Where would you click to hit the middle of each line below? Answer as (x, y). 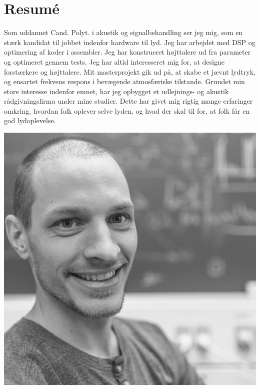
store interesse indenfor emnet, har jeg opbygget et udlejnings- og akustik (116, 91)
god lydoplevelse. (30, 120)
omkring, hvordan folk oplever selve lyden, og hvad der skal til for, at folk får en (127, 110)
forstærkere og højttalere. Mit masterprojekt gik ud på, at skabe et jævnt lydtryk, (130, 71)
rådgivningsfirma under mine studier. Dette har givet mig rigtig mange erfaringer (128, 101)
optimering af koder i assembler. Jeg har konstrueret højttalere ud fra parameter (127, 52)
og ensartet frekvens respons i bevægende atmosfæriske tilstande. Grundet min (124, 81)
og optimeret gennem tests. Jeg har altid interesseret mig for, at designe (114, 61)
